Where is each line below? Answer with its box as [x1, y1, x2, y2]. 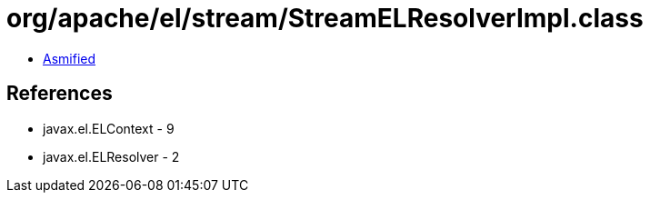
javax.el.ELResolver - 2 [43, 148, 180, 165]
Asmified [43, 50, 96, 66]
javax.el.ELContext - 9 [43, 120, 175, 136]
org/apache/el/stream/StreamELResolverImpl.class [6, 3, 644, 34]
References [6, 82, 113, 105]
